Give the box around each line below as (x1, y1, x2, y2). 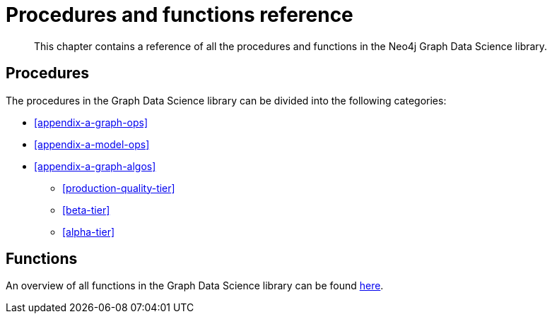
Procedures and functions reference (6, 3, 353, 27)
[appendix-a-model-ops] (34, 138, 150, 150)
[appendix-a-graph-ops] (34, 116, 148, 128)
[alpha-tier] (62, 225, 115, 238)
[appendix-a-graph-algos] (34, 159, 156, 172)
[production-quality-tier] (62, 181, 175, 194)
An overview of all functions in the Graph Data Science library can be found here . (6, 279, 384, 292)
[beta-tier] (62, 203, 110, 216)
